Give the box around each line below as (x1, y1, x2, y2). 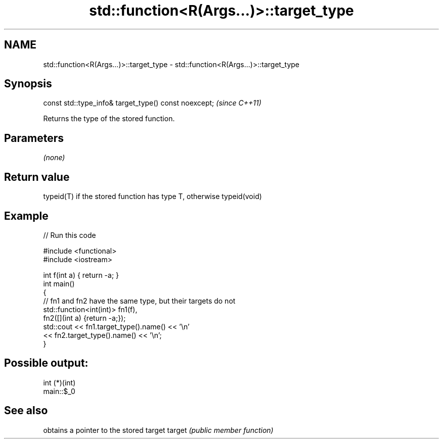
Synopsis (4, 77, 52, 90)
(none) (43, 153, 65, 162)
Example (4, 209, 49, 222)
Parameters (4, 131, 64, 144)
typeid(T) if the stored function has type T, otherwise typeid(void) (43, 192, 262, 201)
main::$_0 (43, 386, 75, 396)
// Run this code (43, 230, 96, 239)
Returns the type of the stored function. (43, 114, 175, 123)
